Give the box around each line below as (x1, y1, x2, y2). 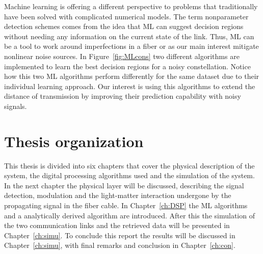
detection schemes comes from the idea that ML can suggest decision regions (4, 21, 244, 32)
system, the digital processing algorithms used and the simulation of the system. (4, 170, 255, 181)
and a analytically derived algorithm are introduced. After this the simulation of (4, 210, 255, 220)
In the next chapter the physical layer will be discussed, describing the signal (4, 180, 244, 190)
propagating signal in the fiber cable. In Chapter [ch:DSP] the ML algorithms (4, 200, 248, 211)
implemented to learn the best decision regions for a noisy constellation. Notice (4, 61, 251, 71)
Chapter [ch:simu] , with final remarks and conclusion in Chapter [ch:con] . (4, 240, 235, 250)
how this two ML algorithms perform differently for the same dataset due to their (4, 71, 259, 81)
